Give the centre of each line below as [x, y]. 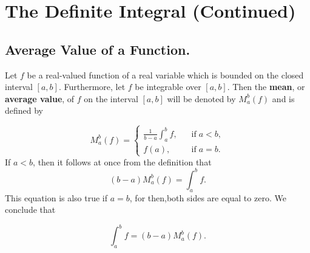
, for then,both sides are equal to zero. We [208, 197]
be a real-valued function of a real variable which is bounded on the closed [165, 75]
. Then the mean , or [266, 87]
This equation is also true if [56, 197]
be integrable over [168, 87]
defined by [24, 110]
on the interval [111, 98]
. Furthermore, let [92, 87]
